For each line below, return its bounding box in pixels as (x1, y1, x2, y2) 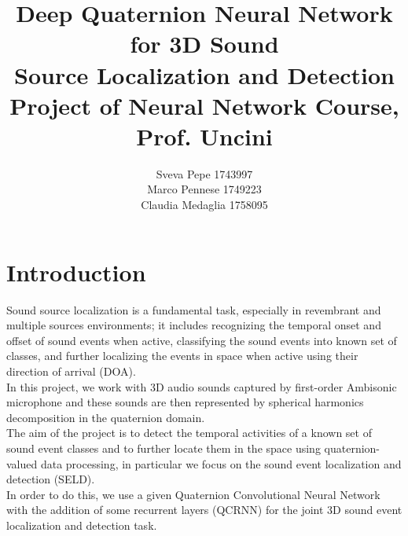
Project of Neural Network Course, (9, 89, 399, 121)
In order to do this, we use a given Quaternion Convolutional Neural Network (6, 486, 380, 502)
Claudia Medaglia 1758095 (141, 196, 268, 213)
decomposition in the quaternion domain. (6, 409, 205, 425)
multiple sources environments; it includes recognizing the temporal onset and (6, 317, 381, 333)
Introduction (6, 255, 146, 288)
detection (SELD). (6, 471, 95, 487)
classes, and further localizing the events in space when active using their (6, 347, 358, 364)
